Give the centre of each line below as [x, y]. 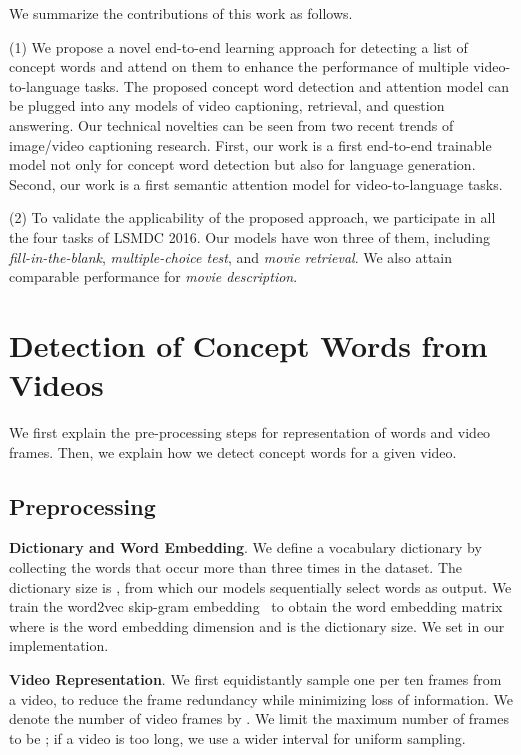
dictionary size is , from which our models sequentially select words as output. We [260, 586]
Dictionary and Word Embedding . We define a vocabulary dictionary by [245, 547]
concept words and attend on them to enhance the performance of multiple [239, 66]
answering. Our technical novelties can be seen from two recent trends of [231, 124]
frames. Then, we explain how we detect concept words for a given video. [233, 451]
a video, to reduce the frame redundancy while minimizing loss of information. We [261, 698]
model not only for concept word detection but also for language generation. [242, 164]
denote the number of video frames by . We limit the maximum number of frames [259, 718]
